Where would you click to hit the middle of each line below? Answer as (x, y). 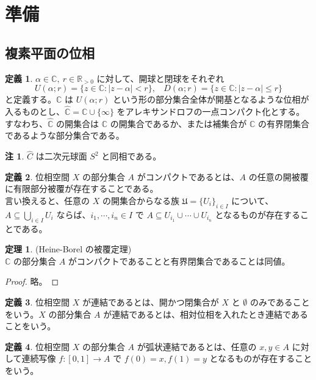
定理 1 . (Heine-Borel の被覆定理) (68, 249)
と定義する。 (31, 99)
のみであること (280, 301)
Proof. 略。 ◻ (32, 281)
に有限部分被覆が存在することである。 (82, 188)
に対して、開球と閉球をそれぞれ (160, 78)
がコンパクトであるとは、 (188, 176)
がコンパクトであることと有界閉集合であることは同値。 (179, 261)
